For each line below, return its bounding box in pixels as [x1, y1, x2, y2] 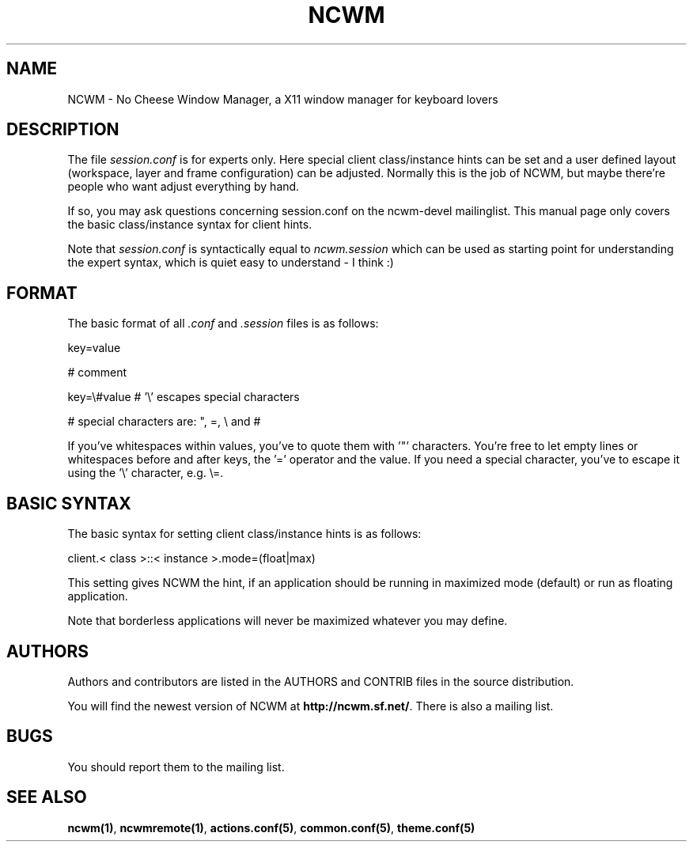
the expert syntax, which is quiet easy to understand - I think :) [67, 256, 394, 270]
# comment [67, 365, 127, 380]
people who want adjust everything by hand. [67, 180, 300, 194]
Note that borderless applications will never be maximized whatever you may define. [67, 614, 508, 628]
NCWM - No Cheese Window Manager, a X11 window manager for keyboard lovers [67, 92, 498, 106]
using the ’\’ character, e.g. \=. [67, 466, 224, 480]
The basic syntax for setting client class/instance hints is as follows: [67, 527, 422, 541]
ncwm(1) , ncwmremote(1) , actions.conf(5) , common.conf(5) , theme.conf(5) [67, 820, 475, 835]
